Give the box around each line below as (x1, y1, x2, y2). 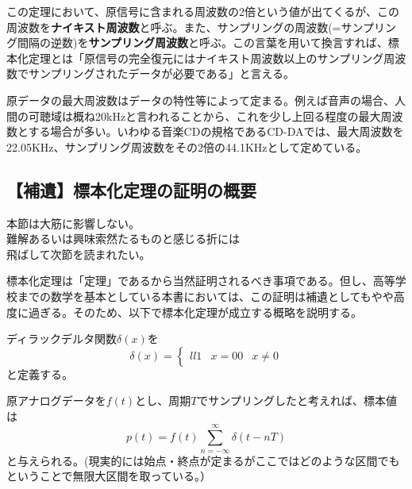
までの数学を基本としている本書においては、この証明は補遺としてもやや (17, 287, 394, 304)
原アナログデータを (6, 392, 106, 409)
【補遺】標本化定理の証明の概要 (6, 177, 256, 202)
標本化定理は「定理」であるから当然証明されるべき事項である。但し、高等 (6, 272, 395, 289)
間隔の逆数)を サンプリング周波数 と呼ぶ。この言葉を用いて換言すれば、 (17, 34, 388, 51)
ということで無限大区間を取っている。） (6, 468, 211, 484)
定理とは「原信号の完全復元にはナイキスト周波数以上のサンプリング (28, 49, 384, 66)
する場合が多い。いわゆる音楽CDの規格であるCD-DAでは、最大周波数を (28, 123, 404, 140)
